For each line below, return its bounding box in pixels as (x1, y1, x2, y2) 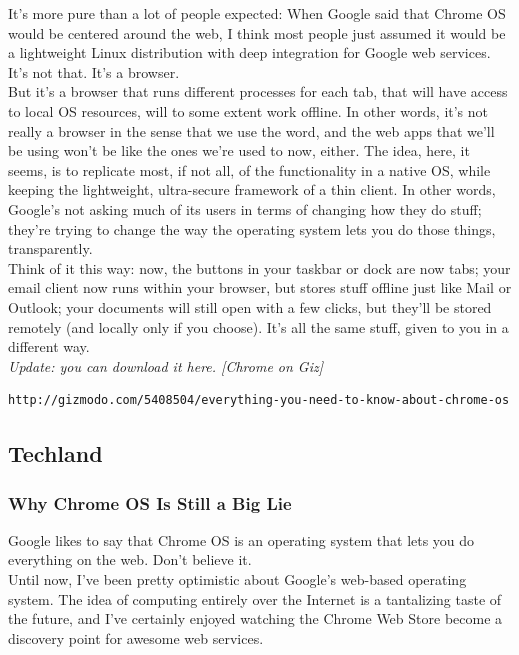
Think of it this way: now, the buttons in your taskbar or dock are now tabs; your (8, 257, 511, 278)
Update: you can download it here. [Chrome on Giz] (8, 355, 324, 376)
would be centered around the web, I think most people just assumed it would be (8, 22, 506, 43)
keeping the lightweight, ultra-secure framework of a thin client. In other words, (8, 179, 496, 200)
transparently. (8, 238, 93, 259)
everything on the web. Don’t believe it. (8, 549, 252, 570)
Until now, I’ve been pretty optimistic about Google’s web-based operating (8, 569, 467, 590)
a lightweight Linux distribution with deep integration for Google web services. (8, 42, 491, 63)
